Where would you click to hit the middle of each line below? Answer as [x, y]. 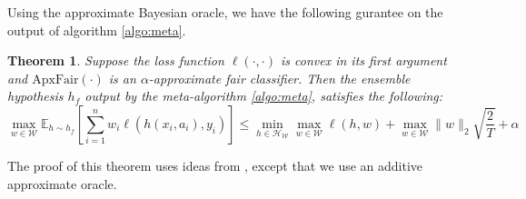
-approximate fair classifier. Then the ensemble [279, 78]
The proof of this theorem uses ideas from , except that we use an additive [215, 165]
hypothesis [35, 96]
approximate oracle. [62, 183]
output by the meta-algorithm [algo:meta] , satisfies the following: [264, 96]
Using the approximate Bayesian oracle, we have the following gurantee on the [225, 12]
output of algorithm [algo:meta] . [97, 30]
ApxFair [55, 80]
